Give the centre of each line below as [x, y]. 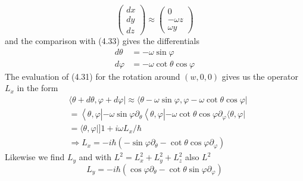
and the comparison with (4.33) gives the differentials [102, 41]
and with [95, 157]
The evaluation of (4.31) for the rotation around [93, 76]
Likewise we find [35, 157]
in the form [38, 88]
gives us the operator [260, 76]
